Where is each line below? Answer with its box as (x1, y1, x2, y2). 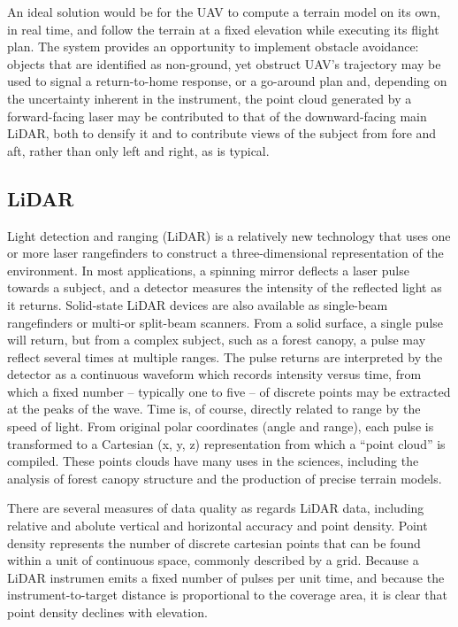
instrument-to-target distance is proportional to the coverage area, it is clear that (7, 585, 447, 604)
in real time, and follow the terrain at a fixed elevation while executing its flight (7, 19, 439, 38)
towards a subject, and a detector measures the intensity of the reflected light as (7, 278, 442, 297)
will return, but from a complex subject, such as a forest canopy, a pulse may (7, 330, 426, 349)
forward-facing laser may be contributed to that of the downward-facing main (7, 106, 427, 125)
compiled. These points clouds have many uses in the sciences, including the (7, 452, 419, 470)
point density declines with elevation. (7, 603, 208, 622)
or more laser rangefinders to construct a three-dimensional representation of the (7, 244, 444, 262)
